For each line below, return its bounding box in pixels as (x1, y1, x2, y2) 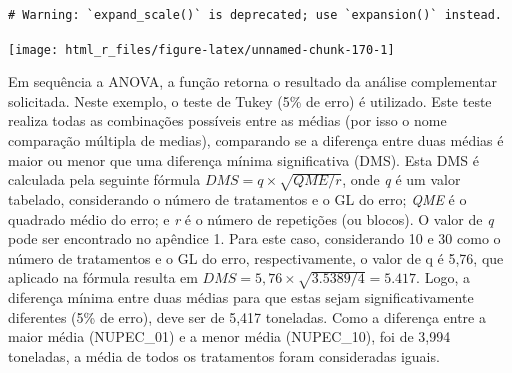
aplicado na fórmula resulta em (8, 267, 198, 288)
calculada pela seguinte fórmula (8, 169, 201, 190)
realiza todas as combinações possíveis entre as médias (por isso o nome (8, 110, 447, 131)
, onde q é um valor (342, 169, 461, 190)
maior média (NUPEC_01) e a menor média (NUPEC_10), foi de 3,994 (8, 326, 451, 347)
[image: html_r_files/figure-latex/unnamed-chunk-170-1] (8, 42, 395, 57)
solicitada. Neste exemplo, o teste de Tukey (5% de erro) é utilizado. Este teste (8, 90, 492, 111)
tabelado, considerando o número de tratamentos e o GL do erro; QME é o (8, 188, 467, 209)
